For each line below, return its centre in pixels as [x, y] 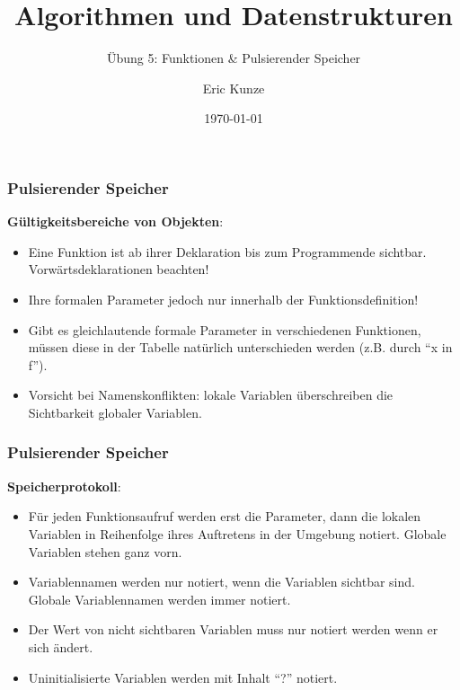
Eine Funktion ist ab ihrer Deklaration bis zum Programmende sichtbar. [227, 251]
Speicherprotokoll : [64, 486]
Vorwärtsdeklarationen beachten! [119, 269]
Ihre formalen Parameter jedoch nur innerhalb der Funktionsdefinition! [223, 299]
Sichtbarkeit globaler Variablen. [115, 412]
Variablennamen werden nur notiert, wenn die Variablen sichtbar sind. [221, 582]
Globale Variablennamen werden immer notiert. [159, 599]
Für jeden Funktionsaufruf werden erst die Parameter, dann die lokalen [225, 516]
